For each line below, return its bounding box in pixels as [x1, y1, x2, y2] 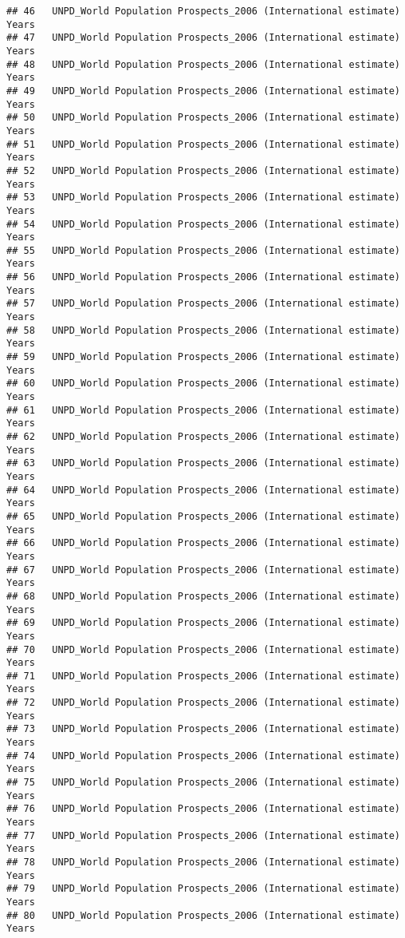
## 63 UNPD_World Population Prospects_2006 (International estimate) [6, 457, 400, 469]
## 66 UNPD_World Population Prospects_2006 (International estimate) [6, 537, 400, 549]
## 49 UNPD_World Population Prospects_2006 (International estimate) [6, 85, 400, 97]
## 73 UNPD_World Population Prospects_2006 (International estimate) [6, 723, 400, 735]
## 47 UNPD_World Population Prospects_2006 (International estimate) [6, 32, 400, 44]
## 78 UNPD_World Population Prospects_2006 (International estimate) [6, 857, 400, 868]
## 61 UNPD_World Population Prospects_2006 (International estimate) [6, 404, 400, 416]
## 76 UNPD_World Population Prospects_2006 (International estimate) [6, 803, 400, 815]
